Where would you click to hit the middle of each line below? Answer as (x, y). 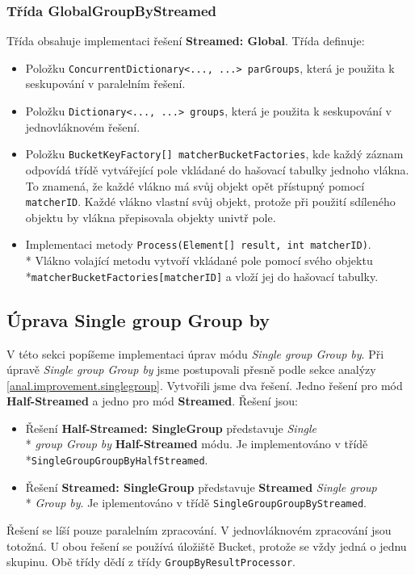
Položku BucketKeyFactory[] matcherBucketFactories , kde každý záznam (214, 154)
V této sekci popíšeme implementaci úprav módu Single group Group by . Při (195, 353)
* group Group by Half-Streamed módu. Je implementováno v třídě (197, 444)
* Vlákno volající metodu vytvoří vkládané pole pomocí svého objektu (199, 260)
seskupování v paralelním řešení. (105, 84)
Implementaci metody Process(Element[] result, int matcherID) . (198, 244)
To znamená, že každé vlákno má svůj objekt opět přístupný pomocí (195, 185)
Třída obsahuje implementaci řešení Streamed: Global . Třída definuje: (186, 41)
